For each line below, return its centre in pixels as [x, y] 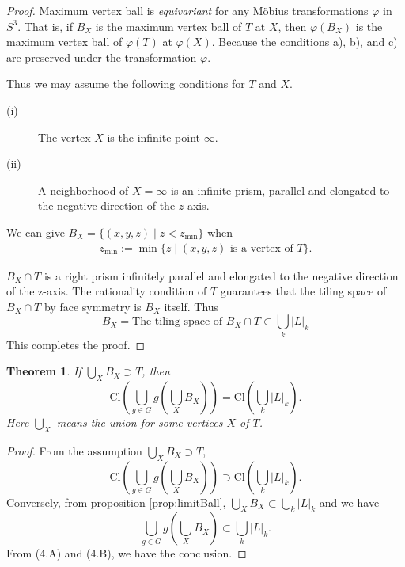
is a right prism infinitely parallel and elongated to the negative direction [221, 275]
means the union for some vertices [140, 422]
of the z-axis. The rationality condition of [107, 291]
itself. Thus [191, 306]
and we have [349, 502]
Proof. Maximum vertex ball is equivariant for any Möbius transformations [187, 10]
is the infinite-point [154, 137]
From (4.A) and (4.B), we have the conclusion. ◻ [127, 553]
